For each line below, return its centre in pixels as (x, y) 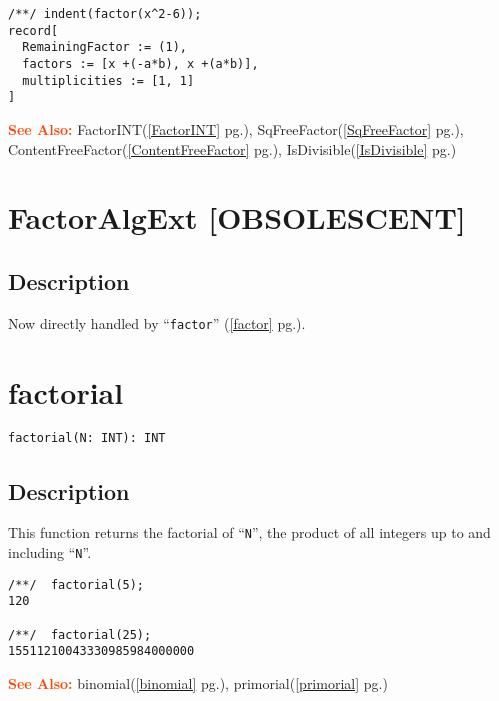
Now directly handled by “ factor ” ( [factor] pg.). (157, 322)
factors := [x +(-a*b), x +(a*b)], (140, 63)
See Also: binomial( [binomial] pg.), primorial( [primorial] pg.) (198, 682)
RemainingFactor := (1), (104, 47)
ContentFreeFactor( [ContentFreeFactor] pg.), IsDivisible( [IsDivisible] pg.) (232, 148)
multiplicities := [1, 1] (108, 80)
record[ (33, 30)
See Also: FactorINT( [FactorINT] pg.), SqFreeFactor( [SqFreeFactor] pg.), (236, 128)
